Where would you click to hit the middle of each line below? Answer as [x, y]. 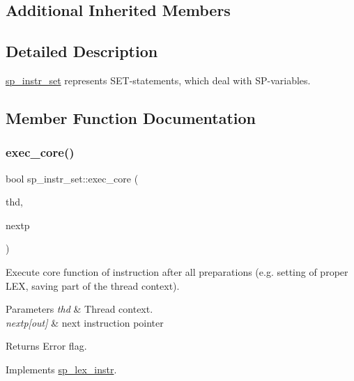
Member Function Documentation [131, 117]
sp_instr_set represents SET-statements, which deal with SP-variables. [158, 80]
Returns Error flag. [46, 346]
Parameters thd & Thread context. [79, 309]
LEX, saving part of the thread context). [93, 285]
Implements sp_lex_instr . [61, 369]
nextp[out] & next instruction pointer [85, 322]
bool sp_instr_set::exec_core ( [72, 178]
